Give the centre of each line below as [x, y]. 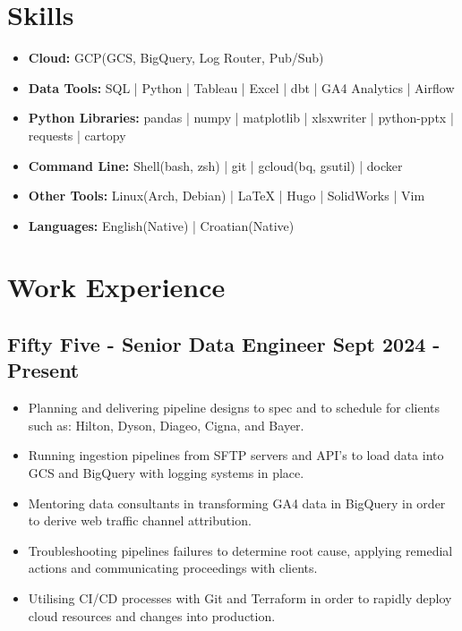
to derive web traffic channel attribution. [140, 520]
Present [43, 370]
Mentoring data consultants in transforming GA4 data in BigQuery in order [237, 503]
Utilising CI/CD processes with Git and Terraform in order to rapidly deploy [240, 598]
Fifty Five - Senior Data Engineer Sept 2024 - [224, 344]
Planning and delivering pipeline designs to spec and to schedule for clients [234, 408]
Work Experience [116, 287]
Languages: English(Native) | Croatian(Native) [161, 225]
